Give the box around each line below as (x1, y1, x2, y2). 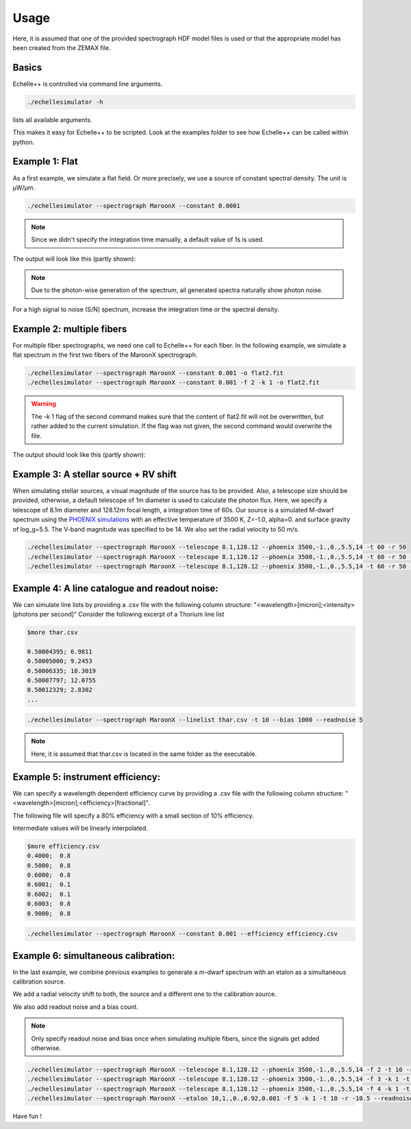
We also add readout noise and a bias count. (12, 1002, 138, 1011)
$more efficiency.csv (27, 842, 100, 850)
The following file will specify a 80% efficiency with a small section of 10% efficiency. (12, 811, 254, 820)
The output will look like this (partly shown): (12, 254, 136, 263)
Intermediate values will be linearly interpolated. (12, 824, 149, 832)
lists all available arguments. (12, 115, 92, 123)
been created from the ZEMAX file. (12, 43, 111, 51)
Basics (12, 62, 42, 73)
